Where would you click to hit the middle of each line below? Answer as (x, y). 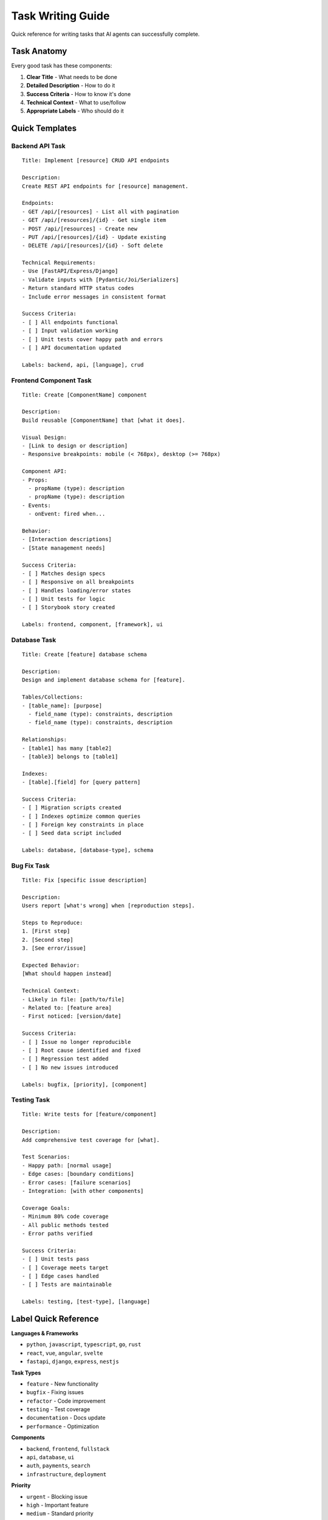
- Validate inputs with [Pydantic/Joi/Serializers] (101, 279)
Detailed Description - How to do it (71, 86)
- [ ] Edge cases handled (61, 1276)
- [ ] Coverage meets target (65, 1267)
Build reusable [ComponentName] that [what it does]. (104, 420)
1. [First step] (46, 931)
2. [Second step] (48, 940)
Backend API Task (39, 146)
